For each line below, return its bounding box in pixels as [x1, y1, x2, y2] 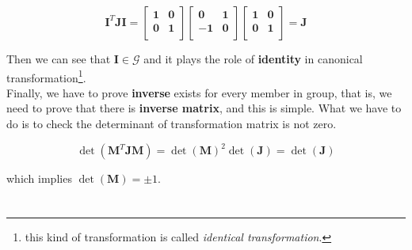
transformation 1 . [6, 66, 86, 85]
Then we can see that [6, 51, 111, 66]
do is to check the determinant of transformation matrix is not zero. [6, 116, 337, 132]
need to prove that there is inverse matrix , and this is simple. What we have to [6, 100, 402, 116]
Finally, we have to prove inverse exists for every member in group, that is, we [6, 84, 392, 100]
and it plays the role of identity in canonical [143, 51, 363, 66]
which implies [6, 170, 72, 187]
